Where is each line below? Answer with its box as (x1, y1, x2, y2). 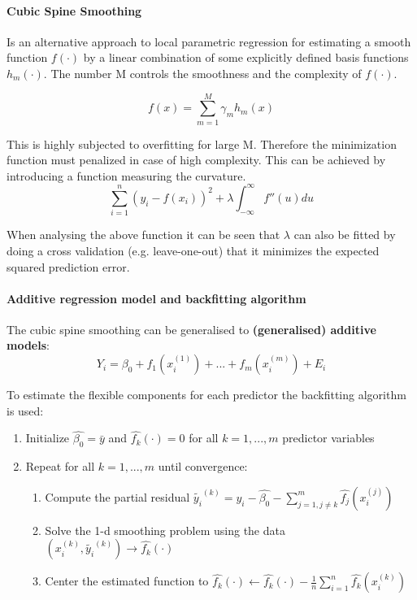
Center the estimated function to (45, 572, 209, 589)
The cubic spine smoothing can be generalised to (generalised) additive (7, 320, 376, 337)
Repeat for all (25, 458, 95, 475)
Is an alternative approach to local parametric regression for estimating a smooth (7, 33, 411, 50)
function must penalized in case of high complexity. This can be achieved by (7, 151, 386, 168)
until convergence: (158, 458, 248, 475)
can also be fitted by (293, 226, 396, 243)
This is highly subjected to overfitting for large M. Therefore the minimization (7, 135, 397, 152)
